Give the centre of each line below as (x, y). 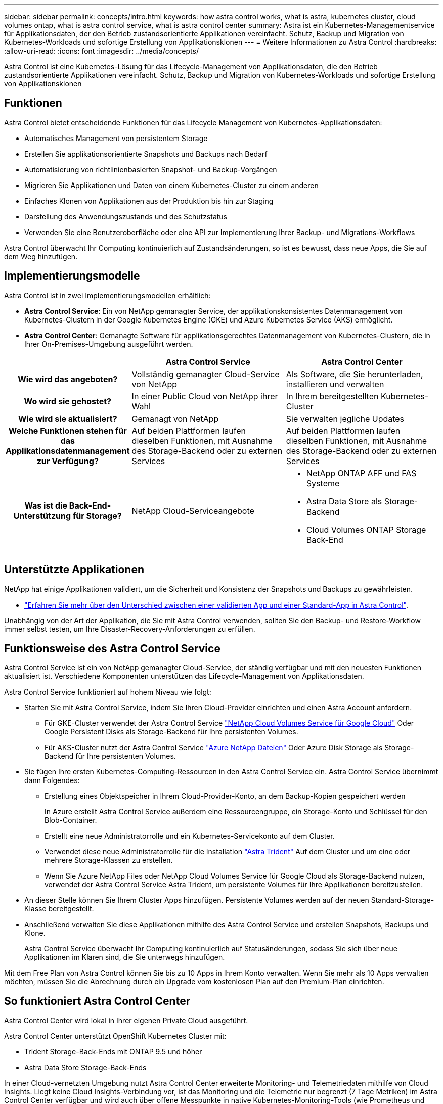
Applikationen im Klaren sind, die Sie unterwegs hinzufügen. (125, 957)
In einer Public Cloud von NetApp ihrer (205, 396)
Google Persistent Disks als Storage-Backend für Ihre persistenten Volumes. (171, 732)
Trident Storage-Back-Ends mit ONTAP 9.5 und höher (113, 1052)
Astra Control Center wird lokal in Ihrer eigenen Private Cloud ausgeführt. (126, 1021)
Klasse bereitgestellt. (59, 909)
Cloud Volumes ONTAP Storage (366, 530)
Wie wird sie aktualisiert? (68, 418)
